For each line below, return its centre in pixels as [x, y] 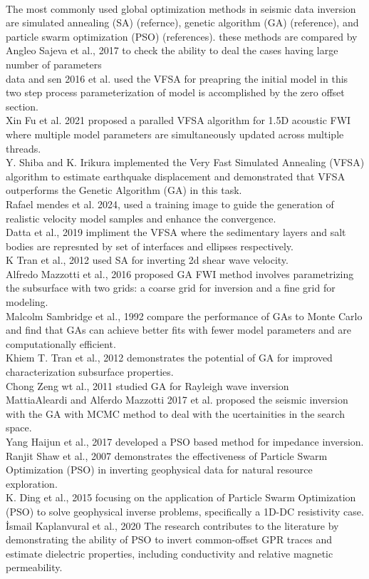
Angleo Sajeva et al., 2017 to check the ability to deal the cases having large [172, 50]
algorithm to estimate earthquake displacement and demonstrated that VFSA [176, 176]
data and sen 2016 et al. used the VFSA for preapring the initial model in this [177, 78]
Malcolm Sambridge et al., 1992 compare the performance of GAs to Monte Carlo [184, 316]
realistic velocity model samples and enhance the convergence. [141, 218]
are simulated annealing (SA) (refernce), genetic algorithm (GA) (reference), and [182, 22]
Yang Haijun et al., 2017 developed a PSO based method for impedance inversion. [185, 441]
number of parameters [54, 64]
